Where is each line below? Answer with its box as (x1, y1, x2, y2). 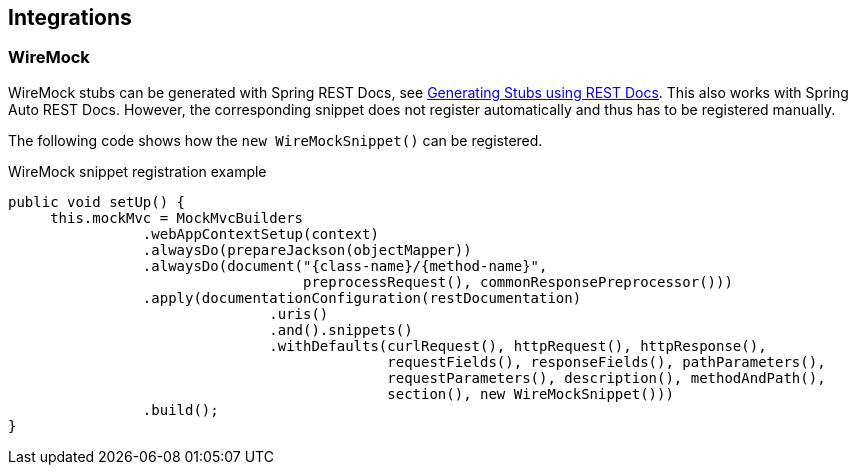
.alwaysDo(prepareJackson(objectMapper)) (142, 241, 472, 258)
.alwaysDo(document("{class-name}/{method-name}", (142, 257, 548, 274)
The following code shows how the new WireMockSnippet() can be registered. (8, 131, 543, 149)
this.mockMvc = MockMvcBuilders (50, 209, 304, 226)
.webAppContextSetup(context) (142, 225, 379, 242)
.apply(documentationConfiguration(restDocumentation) (142, 289, 582, 306)
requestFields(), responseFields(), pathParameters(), (387, 353, 826, 370)
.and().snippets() (269, 321, 413, 338)
